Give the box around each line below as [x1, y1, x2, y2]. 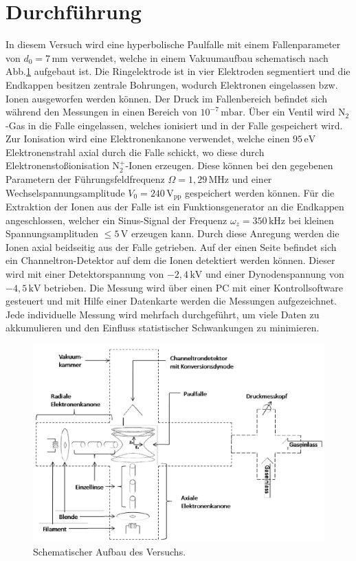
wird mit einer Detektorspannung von [5, 267, 164, 281]
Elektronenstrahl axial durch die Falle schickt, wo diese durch [5, 144, 265, 159]
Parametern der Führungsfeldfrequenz [5, 172, 165, 186]
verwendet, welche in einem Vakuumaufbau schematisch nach [71, 50, 329, 65]
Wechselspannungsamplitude [5, 185, 125, 199]
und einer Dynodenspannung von [205, 267, 344, 281]
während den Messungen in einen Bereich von [5, 104, 197, 119]
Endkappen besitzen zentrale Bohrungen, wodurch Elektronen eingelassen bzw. [5, 77, 338, 91]
